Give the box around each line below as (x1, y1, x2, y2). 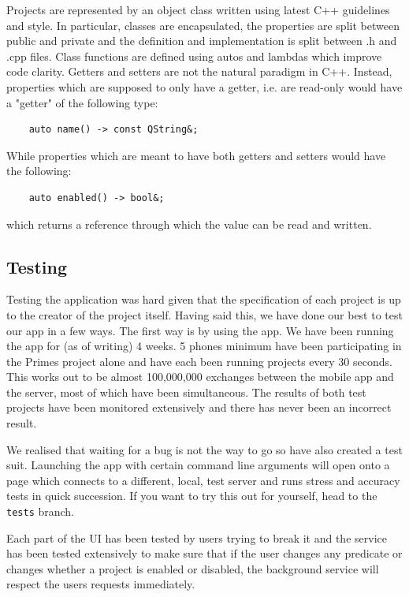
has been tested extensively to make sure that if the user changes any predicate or (6, 545, 403, 562)
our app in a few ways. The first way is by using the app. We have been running (6, 322, 394, 338)
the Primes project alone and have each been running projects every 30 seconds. (6, 353, 392, 369)
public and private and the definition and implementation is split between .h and (6, 32, 397, 49)
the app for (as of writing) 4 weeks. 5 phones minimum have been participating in (6, 338, 402, 354)
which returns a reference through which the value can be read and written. (6, 215, 372, 232)
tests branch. (6, 503, 75, 520)
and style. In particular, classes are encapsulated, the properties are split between (6, 17, 400, 33)
